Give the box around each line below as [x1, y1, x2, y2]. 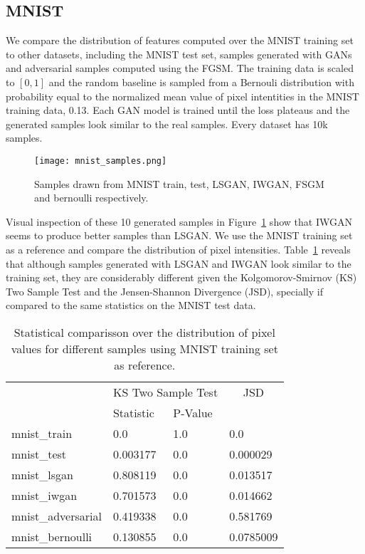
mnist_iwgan [11, 486, 78, 503]
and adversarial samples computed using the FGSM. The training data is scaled [6, 61, 354, 75]
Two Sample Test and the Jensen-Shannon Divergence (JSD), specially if [6, 283, 323, 298]
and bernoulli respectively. [34, 190, 149, 205]
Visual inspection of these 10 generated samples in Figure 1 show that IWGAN [6, 214, 352, 229]
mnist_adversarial [11, 507, 102, 524]
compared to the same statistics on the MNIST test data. [6, 298, 256, 313]
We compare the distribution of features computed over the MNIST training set [6, 33, 354, 48]
